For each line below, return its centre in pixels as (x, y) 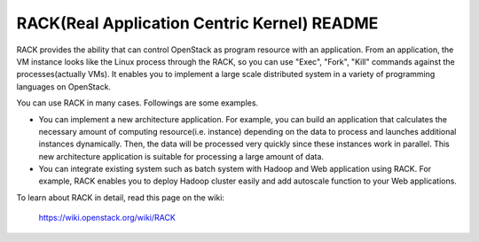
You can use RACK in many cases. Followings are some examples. (137, 103)
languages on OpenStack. (63, 86)
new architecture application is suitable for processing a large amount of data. (181, 156)
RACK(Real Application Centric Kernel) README (197, 23)
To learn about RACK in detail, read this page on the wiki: (121, 197)
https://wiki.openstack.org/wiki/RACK (107, 218)
